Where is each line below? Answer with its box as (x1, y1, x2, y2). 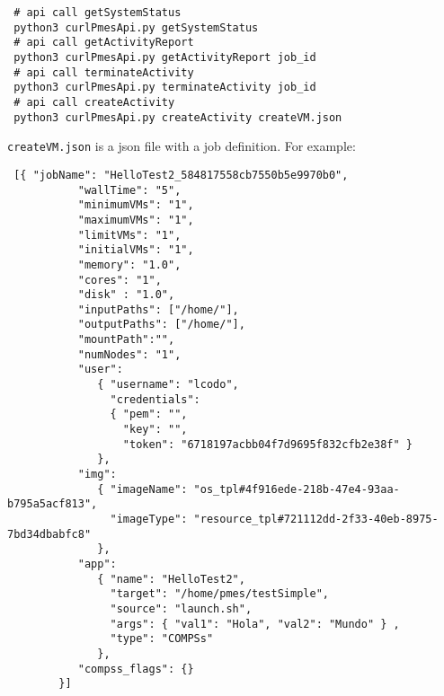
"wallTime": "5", (77, 183, 182, 197)
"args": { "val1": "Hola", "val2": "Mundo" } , (110, 617, 400, 630)
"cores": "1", (77, 273, 162, 286)
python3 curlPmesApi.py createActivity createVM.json (13, 110, 342, 124)
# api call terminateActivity (13, 66, 194, 79)
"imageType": (110, 513, 188, 525)
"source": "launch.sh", (110, 602, 253, 615)
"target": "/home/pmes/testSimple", (110, 587, 329, 601)
